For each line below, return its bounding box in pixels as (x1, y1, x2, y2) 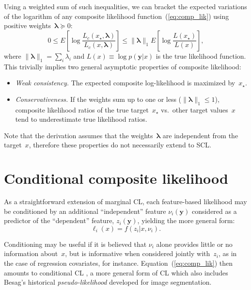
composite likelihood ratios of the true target (15, 104, 149, 114)
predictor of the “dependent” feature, (4, 215, 114, 226)
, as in (218, 248, 237, 258)
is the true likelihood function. (156, 50, 246, 61)
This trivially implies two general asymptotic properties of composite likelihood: (4, 61, 241, 71)
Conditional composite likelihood (4, 168, 228, 188)
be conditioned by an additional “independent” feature (4, 206, 166, 216)
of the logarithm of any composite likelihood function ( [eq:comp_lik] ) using (4, 11, 229, 21)
